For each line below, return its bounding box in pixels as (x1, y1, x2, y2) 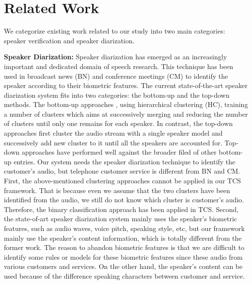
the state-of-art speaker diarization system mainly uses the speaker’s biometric (4, 213, 237, 224)
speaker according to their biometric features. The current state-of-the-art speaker (4, 80, 248, 90)
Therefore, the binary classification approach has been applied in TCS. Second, (4, 204, 239, 214)
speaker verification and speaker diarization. (4, 35, 135, 45)
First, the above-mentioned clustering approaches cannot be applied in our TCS (4, 176, 241, 186)
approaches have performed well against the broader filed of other (21, 147, 217, 157)
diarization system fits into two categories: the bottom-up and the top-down (4, 89, 230, 100)
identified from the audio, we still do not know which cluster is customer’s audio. (4, 195, 244, 205)
